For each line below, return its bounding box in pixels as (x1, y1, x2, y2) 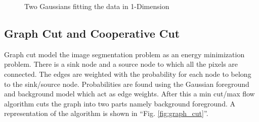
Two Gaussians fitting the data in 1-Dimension (24, 1, 169, 11)
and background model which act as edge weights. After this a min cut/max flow (4, 88, 255, 99)
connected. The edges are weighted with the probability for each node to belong (4, 68, 251, 79)
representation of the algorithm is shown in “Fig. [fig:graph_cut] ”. (4, 108, 208, 118)
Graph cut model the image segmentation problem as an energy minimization (4, 49, 245, 59)
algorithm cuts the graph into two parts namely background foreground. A (4, 98, 235, 108)
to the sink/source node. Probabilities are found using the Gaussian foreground (4, 78, 249, 89)
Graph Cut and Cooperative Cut (4, 25, 180, 41)
